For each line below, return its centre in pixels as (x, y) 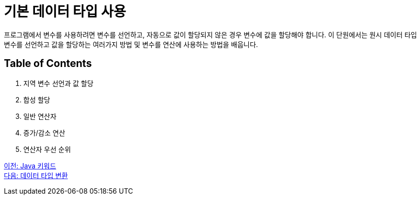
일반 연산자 (40, 116)
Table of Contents (48, 64)
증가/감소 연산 (44, 133)
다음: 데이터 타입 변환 (36, 175)
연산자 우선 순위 (47, 149)
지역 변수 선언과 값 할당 (58, 83)
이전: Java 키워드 (30, 166)
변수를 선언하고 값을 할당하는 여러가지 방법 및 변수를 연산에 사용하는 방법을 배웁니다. (131, 44)
